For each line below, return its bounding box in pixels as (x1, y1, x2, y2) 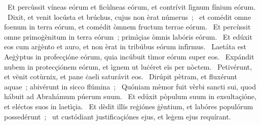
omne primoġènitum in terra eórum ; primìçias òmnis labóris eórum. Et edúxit (4, 31, 252, 42)
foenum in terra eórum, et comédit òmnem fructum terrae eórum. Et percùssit (4, 21, 251, 32)
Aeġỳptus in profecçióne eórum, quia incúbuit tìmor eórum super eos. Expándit (4, 51, 254, 61)
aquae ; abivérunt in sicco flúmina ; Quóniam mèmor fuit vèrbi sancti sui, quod (4, 81, 256, 91)
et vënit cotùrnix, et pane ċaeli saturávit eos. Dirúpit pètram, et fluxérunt (4, 71, 237, 82)
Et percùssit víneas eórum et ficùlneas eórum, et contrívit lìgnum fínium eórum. (7, 2, 256, 12)
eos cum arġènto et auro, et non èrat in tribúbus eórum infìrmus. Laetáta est (4, 41, 246, 52)
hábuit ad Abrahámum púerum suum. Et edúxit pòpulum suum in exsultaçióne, (4, 91, 256, 102)
